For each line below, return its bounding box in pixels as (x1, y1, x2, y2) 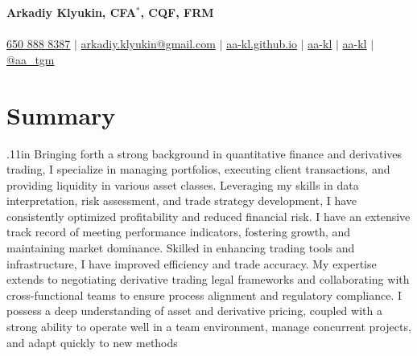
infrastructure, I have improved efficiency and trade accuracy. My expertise (6, 255, 377, 272)
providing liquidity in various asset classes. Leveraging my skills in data (6, 176, 359, 193)
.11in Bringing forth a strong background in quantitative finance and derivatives (6, 145, 403, 162)
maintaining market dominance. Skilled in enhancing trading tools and (6, 239, 355, 256)
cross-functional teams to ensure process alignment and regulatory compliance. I (6, 286, 403, 303)
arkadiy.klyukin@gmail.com (81, 35, 216, 52)
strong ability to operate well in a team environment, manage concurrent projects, (6, 318, 411, 335)
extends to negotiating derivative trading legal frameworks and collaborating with (6, 271, 410, 288)
